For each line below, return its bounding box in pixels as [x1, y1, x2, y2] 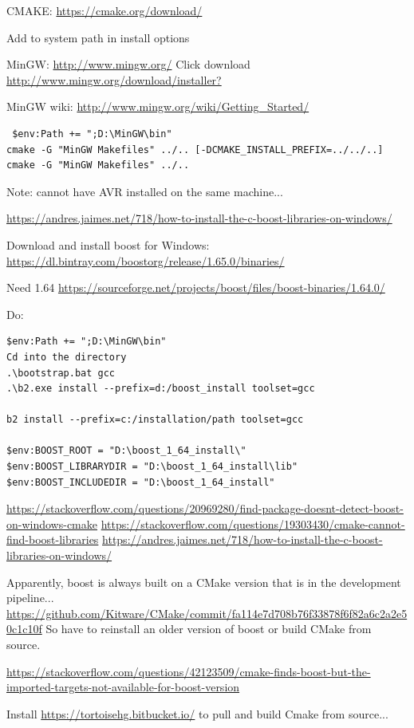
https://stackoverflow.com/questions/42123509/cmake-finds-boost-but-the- [6, 663, 371, 679]
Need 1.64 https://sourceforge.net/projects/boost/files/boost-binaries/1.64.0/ [6, 279, 385, 296]
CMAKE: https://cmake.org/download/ [6, 2, 203, 18]
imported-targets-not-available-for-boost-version [6, 679, 240, 695]
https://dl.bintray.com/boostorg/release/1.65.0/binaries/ [6, 252, 285, 269]
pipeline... [6, 589, 54, 606]
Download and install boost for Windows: [6, 236, 210, 253]
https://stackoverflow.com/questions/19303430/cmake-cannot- [101, 515, 405, 532]
